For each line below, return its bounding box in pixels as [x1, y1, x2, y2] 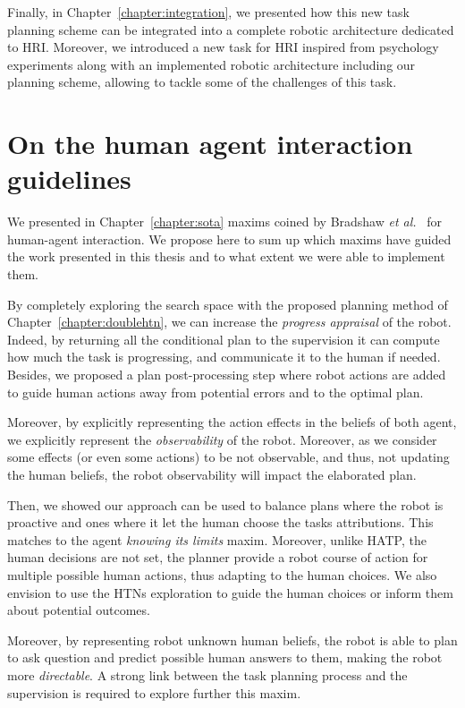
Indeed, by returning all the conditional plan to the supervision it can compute [7, 329, 440, 348]
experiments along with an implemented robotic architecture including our [7, 55, 416, 73]
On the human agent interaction [7, 125, 413, 162]
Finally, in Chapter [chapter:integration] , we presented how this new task [7, 3, 410, 21]
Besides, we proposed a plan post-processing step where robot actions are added [7, 365, 446, 384]
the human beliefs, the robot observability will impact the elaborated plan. [7, 465, 417, 483]
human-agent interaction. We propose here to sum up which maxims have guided [7, 229, 452, 248]
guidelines [7, 160, 131, 197]
